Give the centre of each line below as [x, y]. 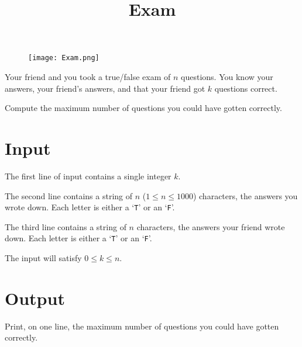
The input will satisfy [43, 258]
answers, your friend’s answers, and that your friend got [105, 88]
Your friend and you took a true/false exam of [88, 77]
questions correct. [246, 88]
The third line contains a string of [66, 226]
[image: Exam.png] [64, 58]
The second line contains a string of [69, 195]
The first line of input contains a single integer [88, 176]
